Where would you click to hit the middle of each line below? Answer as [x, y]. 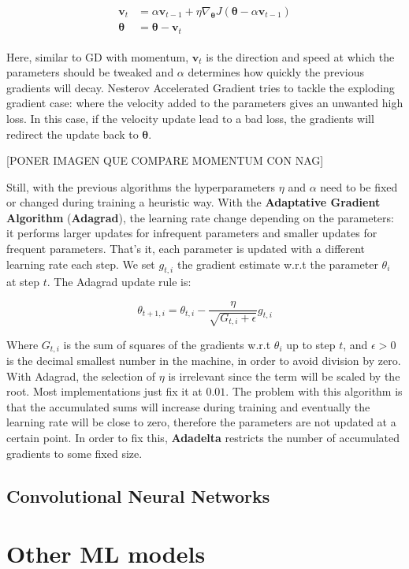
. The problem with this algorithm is [314, 391]
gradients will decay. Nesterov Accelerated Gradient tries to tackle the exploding [201, 87]
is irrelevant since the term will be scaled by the [284, 376]
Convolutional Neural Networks [138, 495]
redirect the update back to [73, 134]
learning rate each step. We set [81, 264]
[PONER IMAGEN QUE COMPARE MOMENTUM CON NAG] [165, 160]
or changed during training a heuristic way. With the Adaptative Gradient [193, 202]
